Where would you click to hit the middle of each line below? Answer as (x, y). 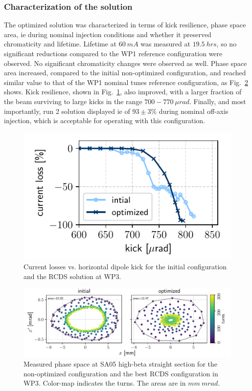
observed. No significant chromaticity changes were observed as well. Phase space (126, 63)
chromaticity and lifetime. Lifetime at (60, 44)
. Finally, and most (218, 101)
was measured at (165, 44)
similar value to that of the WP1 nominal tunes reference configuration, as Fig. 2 (126, 82)
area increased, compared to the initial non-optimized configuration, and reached (125, 73)
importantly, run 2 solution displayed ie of (67, 111)
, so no (227, 44)
